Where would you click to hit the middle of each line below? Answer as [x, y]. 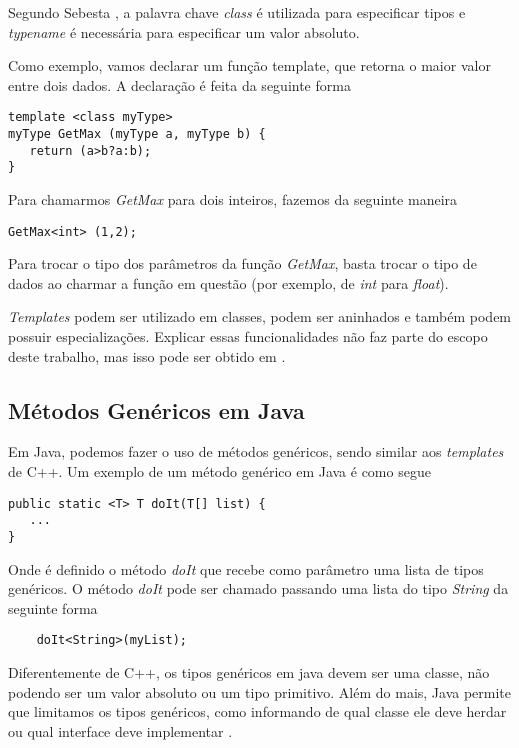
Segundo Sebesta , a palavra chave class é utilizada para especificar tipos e [237, 12]
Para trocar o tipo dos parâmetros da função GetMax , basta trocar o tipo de [242, 263]
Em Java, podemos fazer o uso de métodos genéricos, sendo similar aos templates [256, 451]
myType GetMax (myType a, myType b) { [137, 134]
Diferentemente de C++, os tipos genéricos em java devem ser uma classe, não [249, 672]
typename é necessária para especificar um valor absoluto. [184, 31]
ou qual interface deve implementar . [120, 730]
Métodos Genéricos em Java [156, 409]
